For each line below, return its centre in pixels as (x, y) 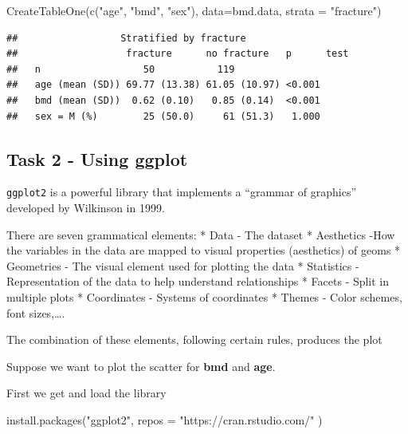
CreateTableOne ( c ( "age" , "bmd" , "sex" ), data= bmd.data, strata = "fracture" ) (194, 10)
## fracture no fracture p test (178, 54)
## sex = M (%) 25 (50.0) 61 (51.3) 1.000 (163, 116)
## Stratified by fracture (126, 38)
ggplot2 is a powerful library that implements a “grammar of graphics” (182, 192)
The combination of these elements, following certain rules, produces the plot (194, 339)
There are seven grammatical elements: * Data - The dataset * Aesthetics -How (201, 234)
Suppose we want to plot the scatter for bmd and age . (141, 366)
